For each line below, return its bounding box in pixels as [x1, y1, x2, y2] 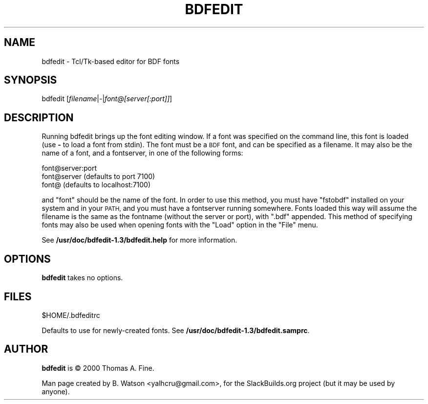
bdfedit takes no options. [42, 273, 123, 282]
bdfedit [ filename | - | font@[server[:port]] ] [42, 94, 172, 103]
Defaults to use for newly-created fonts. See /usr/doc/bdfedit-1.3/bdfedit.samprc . [42, 326, 310, 335]
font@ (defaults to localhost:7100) [42, 180, 151, 189]
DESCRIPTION [4, 111, 74, 124]
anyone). [42, 387, 70, 396]
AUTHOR [4, 343, 48, 356]
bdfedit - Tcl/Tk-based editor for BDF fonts [42, 57, 180, 66]
